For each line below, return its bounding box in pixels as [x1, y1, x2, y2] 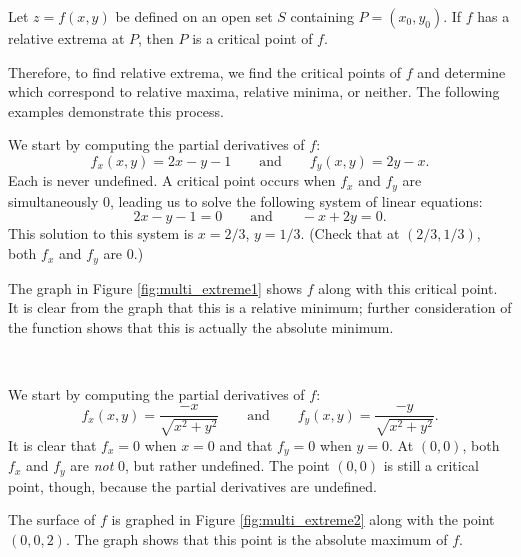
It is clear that [8, 434, 97, 455]
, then [138, 28, 174, 48]
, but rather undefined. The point [125, 455, 330, 476]
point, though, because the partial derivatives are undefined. [8, 475, 377, 496]
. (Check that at [300, 223, 400, 244]
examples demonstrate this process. [8, 100, 224, 121]
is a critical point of [192, 28, 313, 48]
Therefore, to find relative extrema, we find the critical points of [8, 61, 402, 82]
